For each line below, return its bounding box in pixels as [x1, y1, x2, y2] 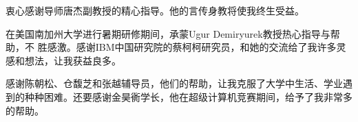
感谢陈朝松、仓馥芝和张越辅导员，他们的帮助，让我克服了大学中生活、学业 [6, 76, 343, 90]
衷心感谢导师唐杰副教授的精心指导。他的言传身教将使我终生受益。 [6, 3, 304, 17]
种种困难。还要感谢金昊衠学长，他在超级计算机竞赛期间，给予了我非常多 [24, 89, 352, 103]
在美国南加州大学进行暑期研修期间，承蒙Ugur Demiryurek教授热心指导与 [6, 26, 330, 40]
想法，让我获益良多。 [24, 53, 121, 67]
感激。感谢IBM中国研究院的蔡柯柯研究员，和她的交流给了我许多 [47, 40, 337, 54]
